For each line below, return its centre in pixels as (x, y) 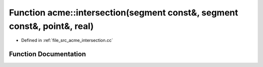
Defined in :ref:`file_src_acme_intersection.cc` (67, 40)
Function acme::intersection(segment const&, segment (124, 13)
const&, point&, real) (51, 26)
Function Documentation (47, 54)
